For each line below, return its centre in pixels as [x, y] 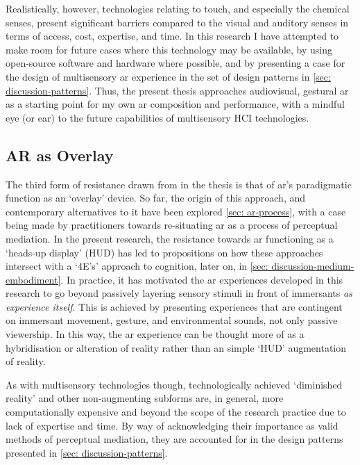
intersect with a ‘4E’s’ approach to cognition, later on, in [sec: [137, 266]
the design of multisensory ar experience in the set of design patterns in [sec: [168, 76]
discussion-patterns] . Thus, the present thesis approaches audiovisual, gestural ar [177, 90]
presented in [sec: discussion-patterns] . [87, 452]
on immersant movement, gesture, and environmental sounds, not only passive [172, 320]
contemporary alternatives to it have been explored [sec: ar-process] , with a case [176, 211]
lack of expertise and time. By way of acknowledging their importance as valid [172, 425]
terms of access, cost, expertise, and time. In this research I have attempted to [172, 36]
